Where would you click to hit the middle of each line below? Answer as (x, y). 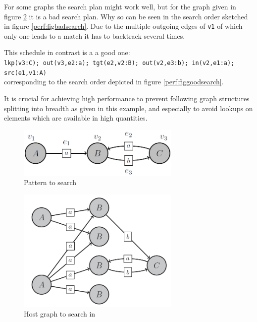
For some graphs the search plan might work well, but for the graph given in (120, 6)
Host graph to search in (60, 314)
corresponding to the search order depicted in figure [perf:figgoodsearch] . (114, 82)
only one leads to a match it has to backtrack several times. (95, 35)
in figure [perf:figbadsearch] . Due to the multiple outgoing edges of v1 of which (123, 26)
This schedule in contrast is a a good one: (67, 52)
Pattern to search (50, 182)
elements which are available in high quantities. (76, 118)
